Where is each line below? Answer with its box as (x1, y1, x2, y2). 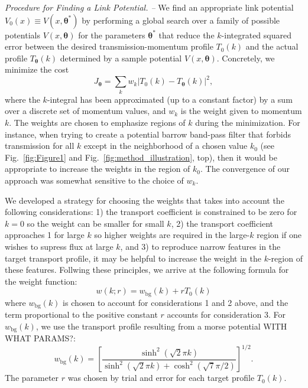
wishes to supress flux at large (5, 240, 114, 252)
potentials (5, 28, 40, 41)
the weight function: (5, 275, 77, 287)
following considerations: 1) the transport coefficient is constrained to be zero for (5, 206, 297, 218)
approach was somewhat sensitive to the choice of (5, 174, 184, 186)
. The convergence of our (200, 162, 290, 175)
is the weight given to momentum (180, 105, 302, 117)
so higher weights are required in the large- (94, 229, 250, 241)
